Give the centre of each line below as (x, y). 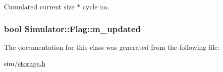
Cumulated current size (39, 6)
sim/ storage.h (25, 63)
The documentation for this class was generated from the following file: (112, 47)
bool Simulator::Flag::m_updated (72, 28)
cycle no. (96, 6)
